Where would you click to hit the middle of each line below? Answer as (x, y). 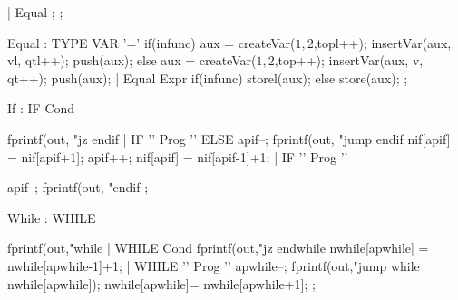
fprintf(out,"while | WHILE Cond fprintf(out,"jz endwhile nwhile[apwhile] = (218, 248)
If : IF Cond (41, 108)
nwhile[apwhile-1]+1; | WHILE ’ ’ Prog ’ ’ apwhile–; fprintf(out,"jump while (214, 265)
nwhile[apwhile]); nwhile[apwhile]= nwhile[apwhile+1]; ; (161, 283)
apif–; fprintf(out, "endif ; (78, 187)
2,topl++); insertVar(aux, (379, 42)
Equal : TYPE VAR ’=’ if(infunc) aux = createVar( (151, 42)
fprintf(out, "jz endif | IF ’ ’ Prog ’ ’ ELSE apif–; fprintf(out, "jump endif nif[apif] (229, 138)
